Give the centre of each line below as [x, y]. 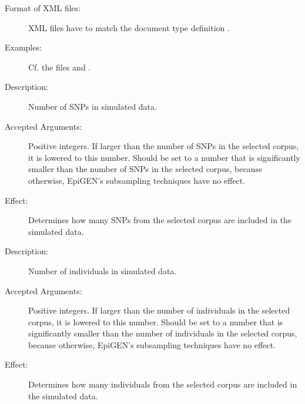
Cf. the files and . [60, 67]
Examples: [23, 47]
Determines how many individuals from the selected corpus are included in [163, 384]
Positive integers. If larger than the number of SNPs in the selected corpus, [164, 146]
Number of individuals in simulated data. [103, 270]
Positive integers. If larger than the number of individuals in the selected [159, 310]
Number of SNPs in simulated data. [93, 106]
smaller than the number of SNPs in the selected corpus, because [145, 169]
